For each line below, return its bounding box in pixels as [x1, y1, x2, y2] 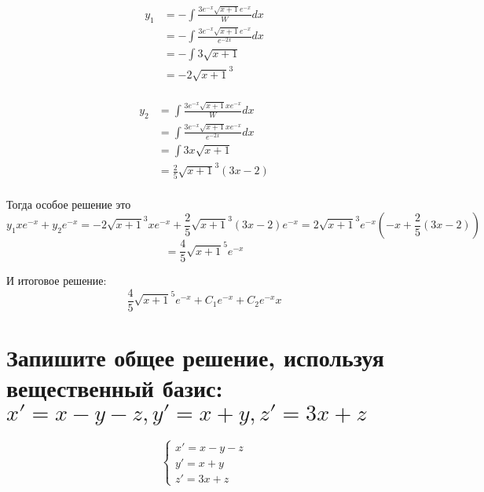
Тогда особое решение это [6, 195, 131, 212]
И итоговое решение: [6, 272, 107, 289]
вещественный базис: [6, 372, 223, 404]
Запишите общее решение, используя [6, 341, 384, 374]
